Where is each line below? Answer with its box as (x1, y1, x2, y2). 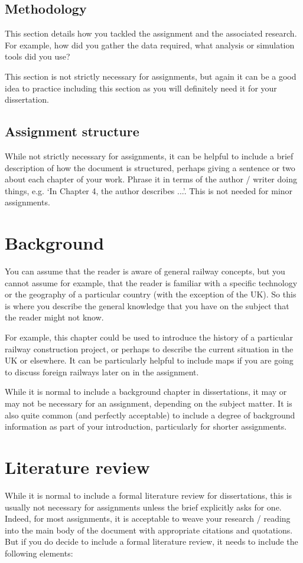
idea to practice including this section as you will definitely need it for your (5, 81, 277, 94)
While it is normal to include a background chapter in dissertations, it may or (5, 385, 287, 398)
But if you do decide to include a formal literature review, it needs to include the (5, 535, 298, 548)
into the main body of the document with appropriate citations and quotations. (5, 523, 293, 536)
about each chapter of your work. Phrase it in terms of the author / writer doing (5, 173, 297, 185)
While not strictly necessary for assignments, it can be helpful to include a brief (5, 149, 294, 162)
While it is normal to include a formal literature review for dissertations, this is (5, 489, 292, 501)
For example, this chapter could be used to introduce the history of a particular (5, 331, 293, 343)
